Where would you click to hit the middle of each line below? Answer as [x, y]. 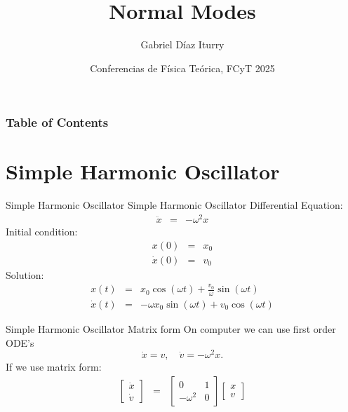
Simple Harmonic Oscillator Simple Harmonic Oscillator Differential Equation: [174, 205]
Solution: [25, 274]
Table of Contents [57, 122]
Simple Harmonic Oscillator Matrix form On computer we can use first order [171, 328]
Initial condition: [42, 232]
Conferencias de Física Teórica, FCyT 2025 [182, 68]
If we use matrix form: [54, 367]
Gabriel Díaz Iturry [182, 44]
